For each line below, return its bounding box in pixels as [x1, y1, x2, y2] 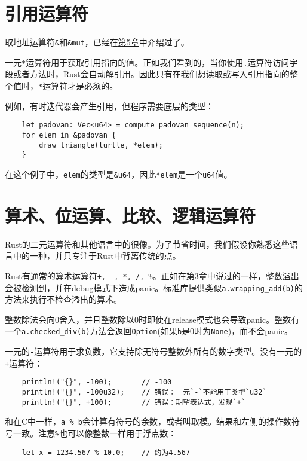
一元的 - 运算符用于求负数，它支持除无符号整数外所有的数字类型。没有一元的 [5, 345, 302, 358]
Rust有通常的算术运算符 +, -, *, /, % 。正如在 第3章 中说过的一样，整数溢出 [5, 269, 299, 282]
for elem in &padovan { [22, 130, 116, 139]
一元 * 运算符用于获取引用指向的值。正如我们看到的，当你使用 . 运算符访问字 [5, 56, 298, 68]
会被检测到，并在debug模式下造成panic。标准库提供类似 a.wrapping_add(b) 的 [5, 281, 303, 294]
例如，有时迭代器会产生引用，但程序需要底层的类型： [5, 99, 214, 112]
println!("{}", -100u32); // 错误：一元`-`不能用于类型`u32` [22, 388, 267, 396]
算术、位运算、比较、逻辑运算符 [5, 203, 256, 227]
